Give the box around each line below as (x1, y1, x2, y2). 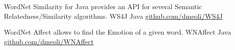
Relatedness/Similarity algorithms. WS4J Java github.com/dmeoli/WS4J (4, 11, 223, 21)
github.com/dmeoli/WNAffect (4, 36, 94, 46)
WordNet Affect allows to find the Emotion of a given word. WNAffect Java (4, 27, 231, 37)
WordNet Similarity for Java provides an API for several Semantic (4, 1, 202, 11)
